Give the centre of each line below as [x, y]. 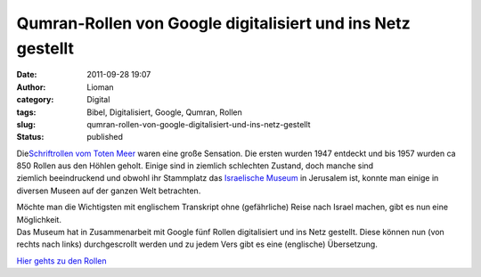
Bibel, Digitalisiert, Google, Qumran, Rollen [164, 112]
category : [35, 100]
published [105, 137]
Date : [27, 75]
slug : [26, 124]
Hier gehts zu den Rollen [61, 261]
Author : [31, 87]
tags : [26, 112]
